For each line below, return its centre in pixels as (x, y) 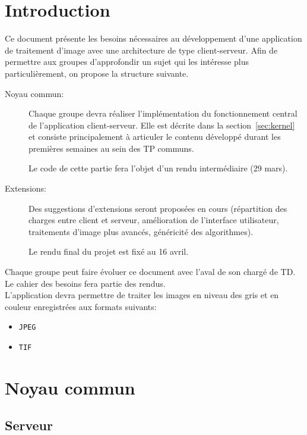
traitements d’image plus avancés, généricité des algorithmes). (141, 231)
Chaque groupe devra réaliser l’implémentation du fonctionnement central (163, 113)
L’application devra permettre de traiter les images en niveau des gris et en (142, 295)
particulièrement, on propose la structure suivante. (97, 73)
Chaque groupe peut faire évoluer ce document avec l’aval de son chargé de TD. (150, 272)
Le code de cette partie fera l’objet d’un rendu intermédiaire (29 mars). (158, 168)
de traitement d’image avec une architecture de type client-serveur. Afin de (141, 50)
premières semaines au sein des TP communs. (111, 148)
